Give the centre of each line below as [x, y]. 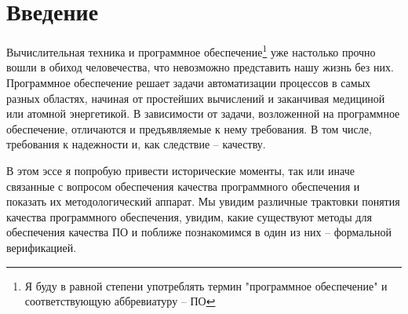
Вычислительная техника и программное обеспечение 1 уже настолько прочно [191, 51]
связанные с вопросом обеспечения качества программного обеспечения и [183, 186]
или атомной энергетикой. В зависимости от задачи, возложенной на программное [203, 113]
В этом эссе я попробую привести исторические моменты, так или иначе [180, 170]
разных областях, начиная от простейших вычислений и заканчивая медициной [196, 98]
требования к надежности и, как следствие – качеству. [136, 144]
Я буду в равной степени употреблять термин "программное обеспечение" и [206, 285]
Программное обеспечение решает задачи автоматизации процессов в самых [189, 82]
